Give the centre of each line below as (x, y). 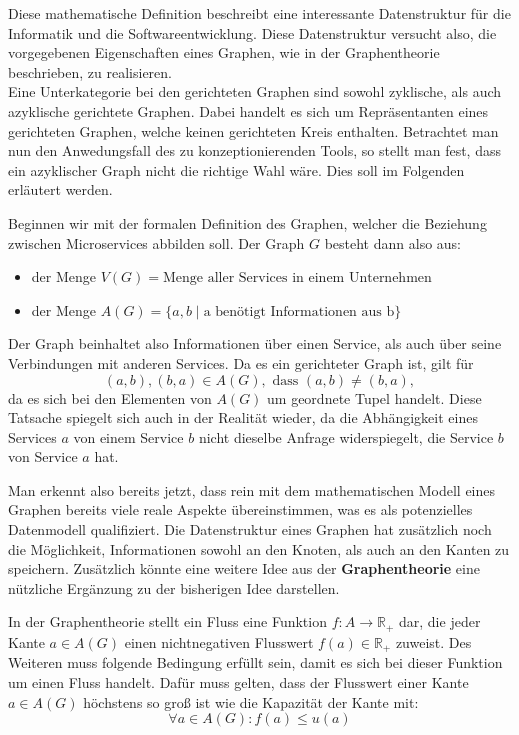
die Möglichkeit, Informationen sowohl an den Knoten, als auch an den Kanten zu (259, 548)
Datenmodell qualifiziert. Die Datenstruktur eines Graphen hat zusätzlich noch (250, 529)
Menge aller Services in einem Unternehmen (297, 278)
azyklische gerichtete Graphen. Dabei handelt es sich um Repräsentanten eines (248, 110)
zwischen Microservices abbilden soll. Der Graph (156, 242)
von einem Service (128, 436)
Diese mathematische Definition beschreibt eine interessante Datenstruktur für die (259, 13)
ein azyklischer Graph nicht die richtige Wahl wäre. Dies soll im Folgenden (236, 169)
